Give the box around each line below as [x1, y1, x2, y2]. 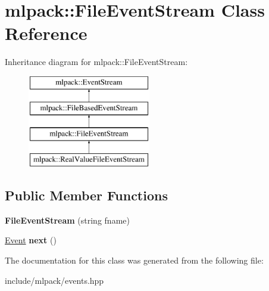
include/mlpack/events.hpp [5, 274, 104, 286]
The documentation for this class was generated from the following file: [5, 254, 264, 267]
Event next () [5, 234, 57, 246]
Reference [5, 21, 87, 45]
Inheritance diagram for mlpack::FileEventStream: [5, 55, 188, 68]
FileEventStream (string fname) [5, 213, 130, 226]
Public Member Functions [5, 186, 168, 205]
